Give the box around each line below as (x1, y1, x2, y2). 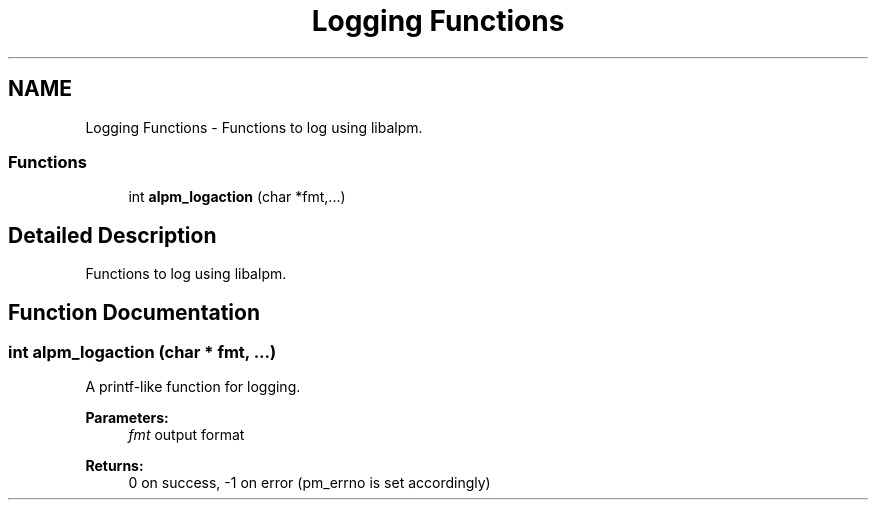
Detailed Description (8, 222, 217, 248)
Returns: (85, 457, 144, 475)
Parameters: (85, 409, 169, 427)
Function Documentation (8, 299, 260, 325)
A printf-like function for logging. (85, 378, 301, 396)
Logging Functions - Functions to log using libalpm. (85, 118, 423, 136)
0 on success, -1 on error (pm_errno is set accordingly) (128, 474, 491, 492)
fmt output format (128, 426, 245, 444)
